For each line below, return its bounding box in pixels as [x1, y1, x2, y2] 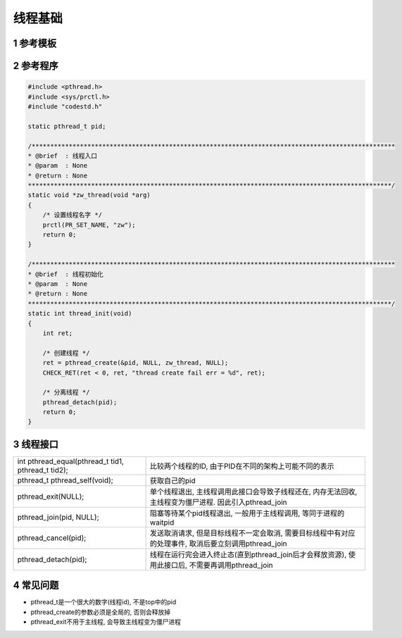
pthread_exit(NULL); [17, 492, 84, 501]
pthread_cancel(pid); [17, 532, 87, 542]
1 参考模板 [13, 37, 57, 49]
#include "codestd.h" [27, 102, 103, 111]
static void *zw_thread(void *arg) [27, 191, 151, 199]
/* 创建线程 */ [42, 349, 90, 357]
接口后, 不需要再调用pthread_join [163, 560, 274, 570]
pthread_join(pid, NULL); [17, 512, 100, 522]
